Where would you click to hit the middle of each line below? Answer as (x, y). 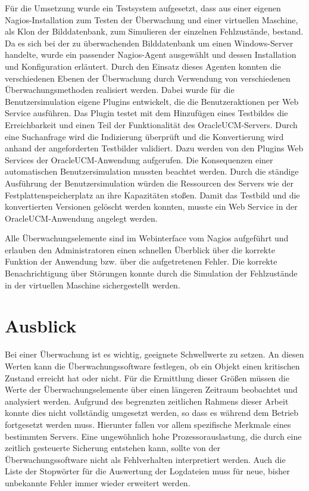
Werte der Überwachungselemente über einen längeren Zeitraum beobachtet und (151, 389)
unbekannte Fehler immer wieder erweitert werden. (98, 482)
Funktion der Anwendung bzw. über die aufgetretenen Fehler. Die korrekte (141, 261)
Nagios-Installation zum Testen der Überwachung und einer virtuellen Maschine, (152, 19)
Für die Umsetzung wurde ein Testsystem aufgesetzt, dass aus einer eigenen (143, 8)
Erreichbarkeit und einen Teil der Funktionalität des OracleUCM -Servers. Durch (151, 124)
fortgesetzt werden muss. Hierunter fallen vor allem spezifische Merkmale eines (148, 424)
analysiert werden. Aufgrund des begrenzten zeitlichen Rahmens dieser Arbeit (147, 401)
